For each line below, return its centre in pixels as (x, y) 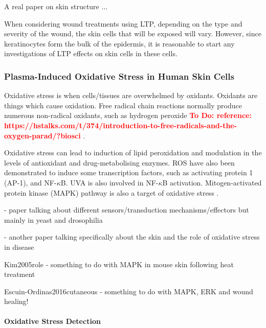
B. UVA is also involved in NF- (109, 182)
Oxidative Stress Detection (52, 321)
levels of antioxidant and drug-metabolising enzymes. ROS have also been (119, 162)
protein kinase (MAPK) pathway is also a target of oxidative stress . (112, 192)
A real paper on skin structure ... (56, 6)
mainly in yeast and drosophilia (53, 219)
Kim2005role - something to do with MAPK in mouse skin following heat (119, 264)
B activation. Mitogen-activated (212, 182)
